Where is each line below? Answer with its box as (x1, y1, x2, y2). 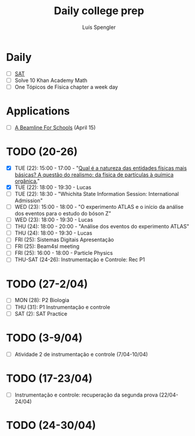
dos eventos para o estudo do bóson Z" (14, 210, 111, 217)
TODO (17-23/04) (6, 372, 93, 385)
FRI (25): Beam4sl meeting (14, 243, 80, 250)
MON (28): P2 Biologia (14, 297, 70, 304)
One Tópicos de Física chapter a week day (14, 83, 118, 90)
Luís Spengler (82, 24, 116, 31)
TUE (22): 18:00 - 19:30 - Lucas (14, 183, 91, 191)
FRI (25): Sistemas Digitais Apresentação (14, 236, 114, 243)
